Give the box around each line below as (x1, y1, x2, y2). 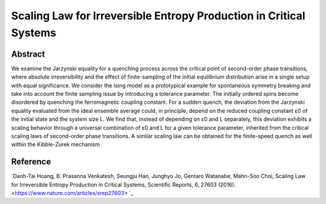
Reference (11, 157, 51, 167)
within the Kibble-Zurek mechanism (11, 141, 100, 148)
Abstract (11, 49, 45, 59)
